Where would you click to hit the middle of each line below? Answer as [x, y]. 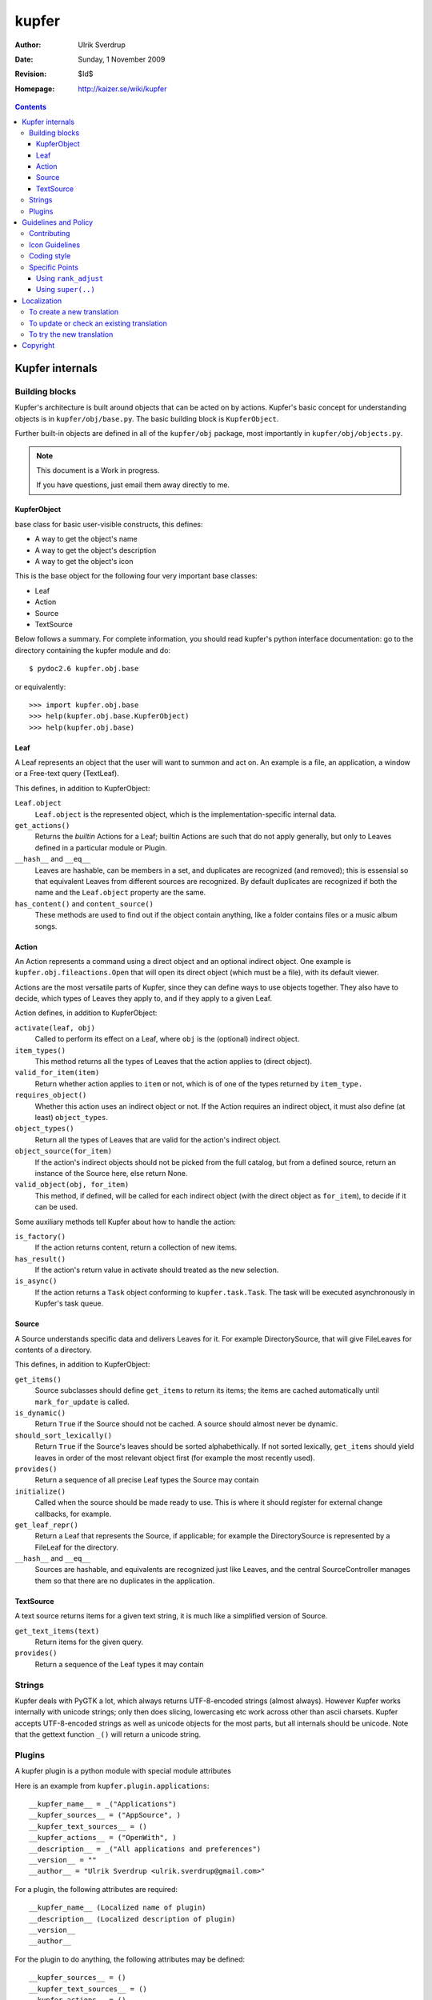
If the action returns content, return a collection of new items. [136, 1247]
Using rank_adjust [70, 278]
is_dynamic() [40, 1413]
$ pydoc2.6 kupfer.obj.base [84, 669]
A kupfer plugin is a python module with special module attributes [123, 1771]
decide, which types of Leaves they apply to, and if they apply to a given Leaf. [144, 998]
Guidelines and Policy [58, 222]
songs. [46, 926]
